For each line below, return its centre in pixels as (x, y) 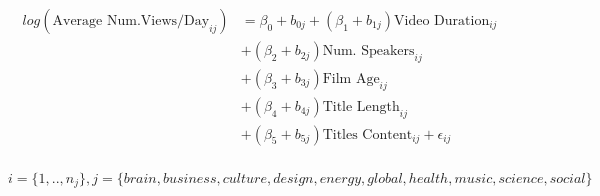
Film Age (351, 78)
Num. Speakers (368, 51)
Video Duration (442, 21)
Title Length (361, 106)
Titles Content (367, 134)
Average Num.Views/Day (131, 21)
